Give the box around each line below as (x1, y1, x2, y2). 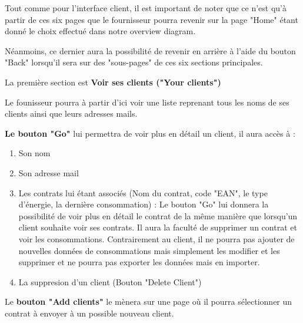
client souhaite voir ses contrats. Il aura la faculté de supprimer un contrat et (18, 221, 297, 233)
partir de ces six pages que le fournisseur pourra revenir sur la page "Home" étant (5, 13, 298, 25)
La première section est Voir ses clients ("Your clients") (5, 75, 221, 88)
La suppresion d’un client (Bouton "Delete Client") (18, 275, 202, 288)
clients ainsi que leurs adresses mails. (5, 107, 138, 120)
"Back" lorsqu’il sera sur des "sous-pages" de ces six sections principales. (5, 56, 263, 68)
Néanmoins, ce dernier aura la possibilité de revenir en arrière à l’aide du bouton (5, 44, 296, 57)
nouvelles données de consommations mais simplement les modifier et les (18, 244, 280, 256)
